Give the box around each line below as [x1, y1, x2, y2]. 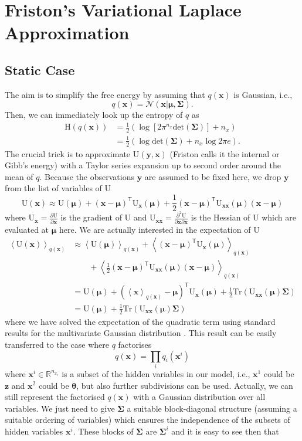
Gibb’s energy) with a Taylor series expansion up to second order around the [5, 159, 281, 171]
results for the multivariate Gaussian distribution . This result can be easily [5, 327, 277, 339]
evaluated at [5, 223, 49, 235]
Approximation [5, 21, 130, 45]
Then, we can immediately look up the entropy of [5, 108, 183, 121]
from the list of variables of [5, 182, 102, 194]
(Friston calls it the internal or [169, 147, 280, 160]
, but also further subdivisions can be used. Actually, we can [76, 379, 293, 391]
